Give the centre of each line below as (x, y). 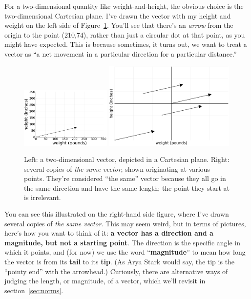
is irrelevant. (42, 197)
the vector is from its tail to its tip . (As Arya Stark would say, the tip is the (120, 262)
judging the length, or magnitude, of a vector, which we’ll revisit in (105, 281)
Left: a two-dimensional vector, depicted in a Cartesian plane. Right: (127, 159)
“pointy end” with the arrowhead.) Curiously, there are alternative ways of (116, 271)
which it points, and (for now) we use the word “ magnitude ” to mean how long (125, 252)
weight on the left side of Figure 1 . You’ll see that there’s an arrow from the (119, 25)
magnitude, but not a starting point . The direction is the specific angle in (122, 242)
